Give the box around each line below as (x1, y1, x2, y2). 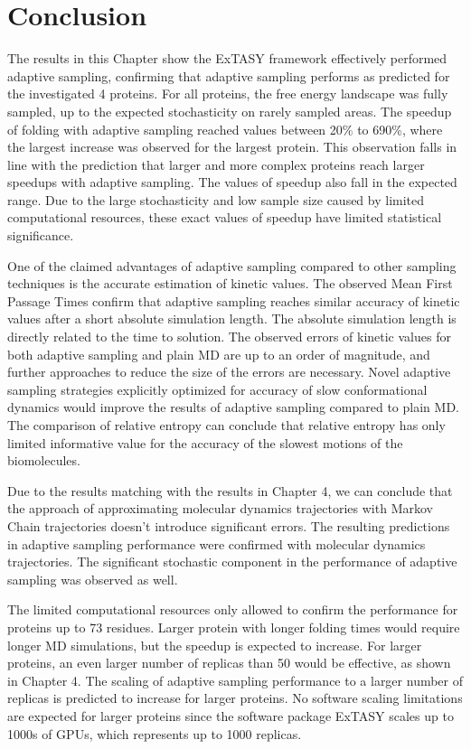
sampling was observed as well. (7, 569, 178, 588)
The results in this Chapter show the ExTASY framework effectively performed (7, 49, 447, 68)
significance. (7, 226, 74, 245)
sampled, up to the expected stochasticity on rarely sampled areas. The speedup (7, 101, 452, 120)
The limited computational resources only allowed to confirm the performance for (7, 600, 458, 619)
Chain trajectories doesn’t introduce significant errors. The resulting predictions (7, 516, 450, 535)
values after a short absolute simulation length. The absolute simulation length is (7, 309, 457, 328)
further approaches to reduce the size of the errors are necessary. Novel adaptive (7, 362, 451, 381)
